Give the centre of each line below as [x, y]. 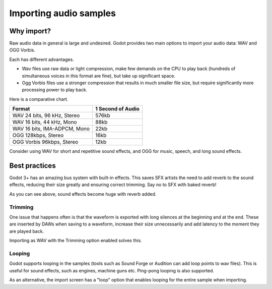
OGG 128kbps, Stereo [38, 135]
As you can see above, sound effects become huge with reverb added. [83, 194]
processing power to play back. [55, 90]
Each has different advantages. [42, 59]
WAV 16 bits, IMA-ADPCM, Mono [51, 129]
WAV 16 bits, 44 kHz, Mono [45, 122]
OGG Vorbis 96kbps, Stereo [45, 142]
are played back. [27, 231]
